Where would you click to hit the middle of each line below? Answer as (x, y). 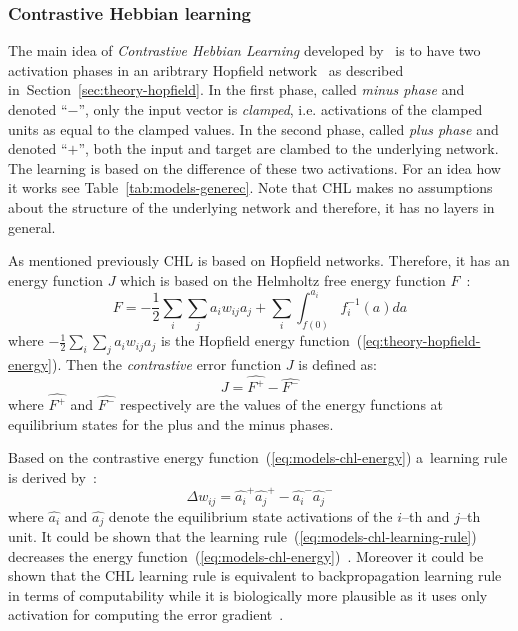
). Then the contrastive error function (167, 363)
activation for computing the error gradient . (146, 614)
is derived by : (52, 476)
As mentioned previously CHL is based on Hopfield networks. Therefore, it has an (259, 260)
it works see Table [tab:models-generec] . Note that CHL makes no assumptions (250, 187)
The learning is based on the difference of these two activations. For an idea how (254, 167)
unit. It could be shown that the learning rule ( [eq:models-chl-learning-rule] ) (242, 536)
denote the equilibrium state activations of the (250, 515)
